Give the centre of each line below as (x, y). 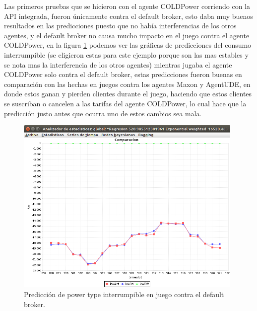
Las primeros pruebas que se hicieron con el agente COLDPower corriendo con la (127, 6)
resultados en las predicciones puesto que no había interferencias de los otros (120, 26)
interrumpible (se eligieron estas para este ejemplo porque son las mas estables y (126, 54)
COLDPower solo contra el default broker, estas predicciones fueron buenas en (123, 74)
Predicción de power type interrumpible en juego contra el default (124, 294)
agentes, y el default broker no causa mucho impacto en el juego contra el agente (127, 35)
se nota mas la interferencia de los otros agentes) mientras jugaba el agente (118, 64)
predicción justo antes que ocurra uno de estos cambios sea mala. (103, 113)
